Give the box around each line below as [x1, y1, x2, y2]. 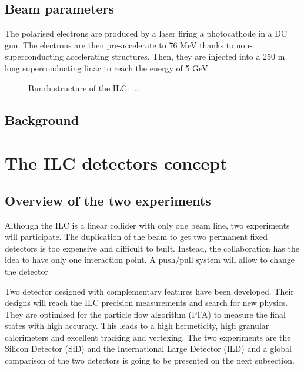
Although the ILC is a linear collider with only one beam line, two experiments [5, 219, 290, 231]
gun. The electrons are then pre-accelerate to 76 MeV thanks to [5, 38, 234, 51]
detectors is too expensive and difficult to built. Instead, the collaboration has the [5, 242, 299, 254]
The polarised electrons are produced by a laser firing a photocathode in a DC [5, 27, 288, 39]
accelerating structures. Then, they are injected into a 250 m [66, 50, 285, 62]
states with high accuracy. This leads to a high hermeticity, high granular [5, 319, 269, 332]
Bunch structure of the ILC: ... [28, 81, 139, 94]
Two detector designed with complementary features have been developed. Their [5, 285, 294, 297]
